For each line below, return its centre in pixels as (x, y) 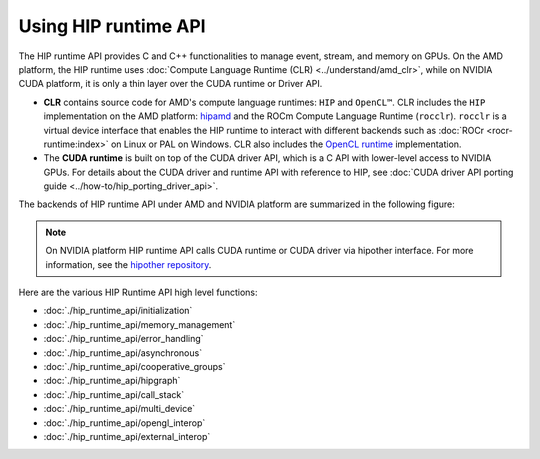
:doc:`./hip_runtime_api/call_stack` (114, 394)
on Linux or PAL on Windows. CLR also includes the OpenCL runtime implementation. (286, 144)
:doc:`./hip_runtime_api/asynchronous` (123, 352)
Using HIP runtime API (112, 26)
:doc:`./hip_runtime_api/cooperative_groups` (134, 366)
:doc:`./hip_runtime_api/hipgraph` (112, 381)
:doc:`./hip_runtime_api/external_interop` (127, 436)
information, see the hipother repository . (128, 264)
